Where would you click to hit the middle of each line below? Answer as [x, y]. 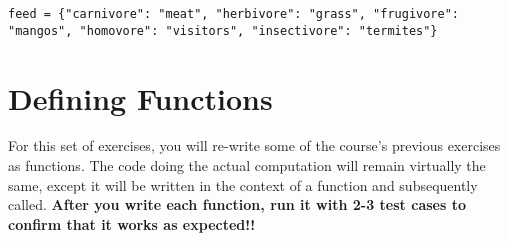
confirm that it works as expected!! [132, 223]
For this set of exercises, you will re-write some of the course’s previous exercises [254, 145]
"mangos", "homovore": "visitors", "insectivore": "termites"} [223, 30]
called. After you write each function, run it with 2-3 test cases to [237, 204]
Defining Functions [140, 97]
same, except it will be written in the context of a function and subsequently [243, 184]
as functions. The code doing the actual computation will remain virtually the [247, 165]
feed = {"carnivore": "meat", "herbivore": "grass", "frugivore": [234, 14]
